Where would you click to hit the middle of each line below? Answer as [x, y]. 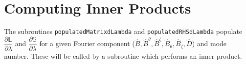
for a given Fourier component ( [87, 43]
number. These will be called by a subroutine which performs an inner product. [123, 56]
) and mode [209, 43]
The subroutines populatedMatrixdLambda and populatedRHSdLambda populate [123, 31]
